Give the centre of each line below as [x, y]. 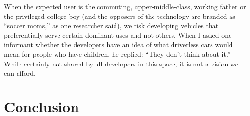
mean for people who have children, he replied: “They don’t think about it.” [117, 54]
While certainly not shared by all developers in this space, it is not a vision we [121, 63]
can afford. [20, 73]
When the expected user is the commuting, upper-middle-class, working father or [125, 6]
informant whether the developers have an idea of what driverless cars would [118, 44]
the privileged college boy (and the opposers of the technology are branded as [120, 16]
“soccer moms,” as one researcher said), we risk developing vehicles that [111, 25]
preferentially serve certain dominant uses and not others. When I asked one [118, 35]
